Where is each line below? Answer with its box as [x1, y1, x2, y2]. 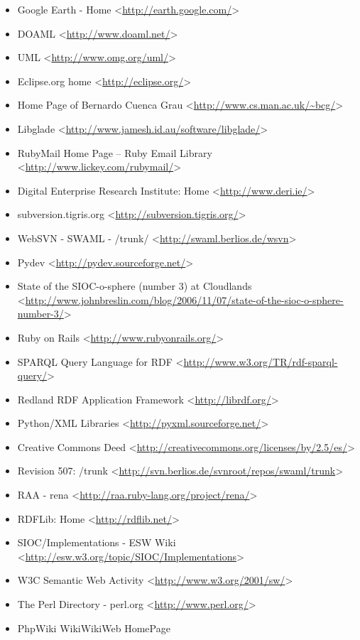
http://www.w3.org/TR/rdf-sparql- [183, 354, 338, 369]
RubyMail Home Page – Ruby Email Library [17, 145, 212, 160]
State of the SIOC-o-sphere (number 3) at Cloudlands [17, 278, 252, 293]
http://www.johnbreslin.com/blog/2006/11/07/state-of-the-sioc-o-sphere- [25, 292, 344, 307]
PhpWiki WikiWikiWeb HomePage [17, 620, 170, 635]
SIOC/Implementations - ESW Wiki [17, 535, 176, 550]
